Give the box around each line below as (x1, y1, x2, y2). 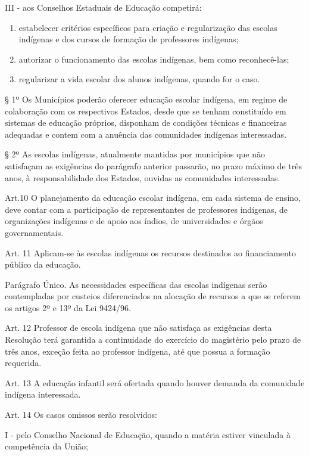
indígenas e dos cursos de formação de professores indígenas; (18, 33, 239, 45)
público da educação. (5, 258, 81, 271)
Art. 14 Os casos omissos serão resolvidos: (5, 408, 157, 421)
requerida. (5, 356, 42, 369)
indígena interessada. (5, 388, 81, 401)
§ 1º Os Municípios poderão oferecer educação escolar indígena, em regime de (5, 92, 288, 105)
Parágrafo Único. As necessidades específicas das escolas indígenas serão (5, 278, 267, 290)
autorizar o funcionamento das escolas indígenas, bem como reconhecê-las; (18, 52, 289, 65)
